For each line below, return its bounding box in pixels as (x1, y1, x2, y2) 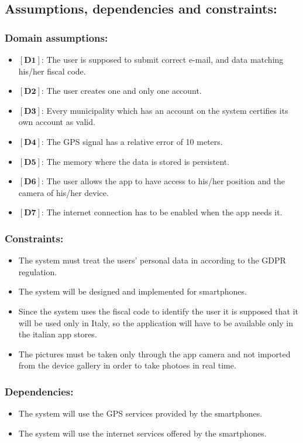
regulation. (18, 265, 57, 278)
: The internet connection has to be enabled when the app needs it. (41, 206, 283, 218)
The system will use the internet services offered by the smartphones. (18, 427, 267, 439)
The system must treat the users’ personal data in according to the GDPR (18, 254, 286, 266)
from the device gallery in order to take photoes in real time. (18, 359, 236, 371)
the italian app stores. (18, 328, 97, 340)
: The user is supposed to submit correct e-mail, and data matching (41, 53, 284, 65)
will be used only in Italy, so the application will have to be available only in (18, 316, 293, 329)
